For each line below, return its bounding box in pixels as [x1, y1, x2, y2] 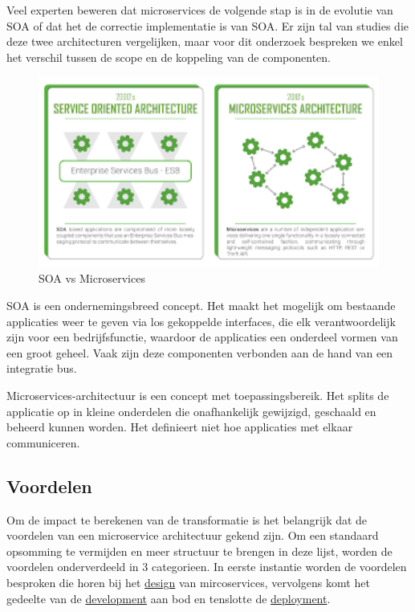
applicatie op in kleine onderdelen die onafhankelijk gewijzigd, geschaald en [6, 402, 376, 419]
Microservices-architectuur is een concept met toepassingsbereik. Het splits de [6, 386, 389, 403]
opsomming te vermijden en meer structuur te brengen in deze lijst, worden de [6, 542, 393, 559]
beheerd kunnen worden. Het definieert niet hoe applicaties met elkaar [6, 418, 353, 435]
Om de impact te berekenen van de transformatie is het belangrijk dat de [6, 511, 368, 528]
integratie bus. [6, 360, 77, 377]
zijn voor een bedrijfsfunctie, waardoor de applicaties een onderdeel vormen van [6, 328, 398, 345]
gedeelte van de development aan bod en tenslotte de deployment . [6, 590, 331, 606]
